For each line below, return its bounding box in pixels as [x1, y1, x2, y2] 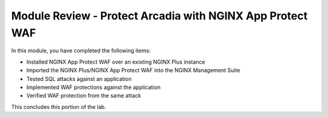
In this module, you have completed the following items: [11, 47, 151, 54]
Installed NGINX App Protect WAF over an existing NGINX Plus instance [26, 58, 206, 65]
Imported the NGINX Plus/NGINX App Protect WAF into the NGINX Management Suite [26, 67, 241, 74]
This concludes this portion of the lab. [11, 103, 106, 110]
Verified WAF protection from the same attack [26, 92, 142, 99]
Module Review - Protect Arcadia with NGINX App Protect [11, 9, 308, 22]
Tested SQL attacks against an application [26, 75, 132, 82]
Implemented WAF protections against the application [26, 84, 161, 91]
